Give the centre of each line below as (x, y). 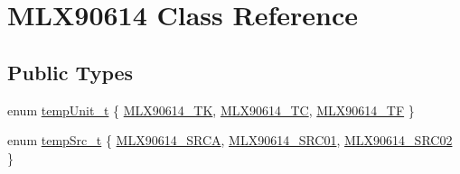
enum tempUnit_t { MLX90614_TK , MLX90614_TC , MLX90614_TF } (211, 110)
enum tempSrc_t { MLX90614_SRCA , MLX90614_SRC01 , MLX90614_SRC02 (230, 140)
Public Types (70, 72)
